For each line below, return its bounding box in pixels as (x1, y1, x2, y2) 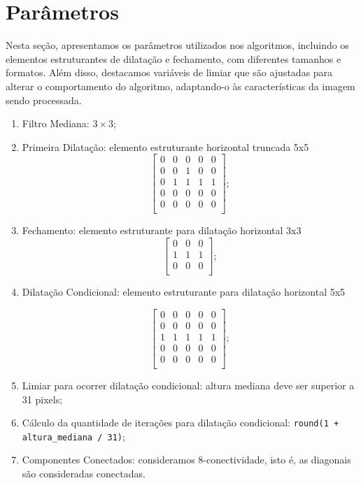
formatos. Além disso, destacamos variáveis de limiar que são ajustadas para (6, 65, 333, 80)
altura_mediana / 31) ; (22, 428, 125, 443)
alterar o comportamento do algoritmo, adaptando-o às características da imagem (6, 78, 355, 93)
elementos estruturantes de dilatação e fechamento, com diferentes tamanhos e (6, 51, 341, 66)
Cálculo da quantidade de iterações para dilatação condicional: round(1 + (22, 415, 339, 430)
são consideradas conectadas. (22, 466, 146, 481)
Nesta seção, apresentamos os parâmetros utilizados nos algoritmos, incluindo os (6, 38, 349, 52)
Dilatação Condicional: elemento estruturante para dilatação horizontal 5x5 (22, 284, 346, 299)
